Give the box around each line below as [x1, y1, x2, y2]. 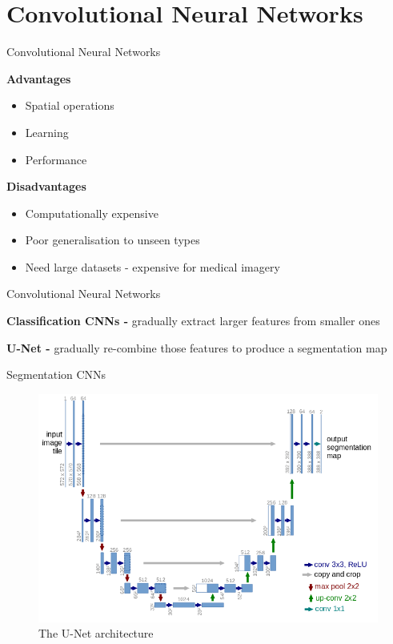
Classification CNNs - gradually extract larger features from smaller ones [6, 312, 380, 329]
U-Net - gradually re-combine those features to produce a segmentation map [6, 339, 387, 356]
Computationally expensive [25, 204, 158, 221]
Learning [25, 123, 69, 140]
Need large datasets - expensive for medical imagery [25, 258, 280, 275]
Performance [25, 151, 87, 167]
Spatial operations [25, 97, 114, 114]
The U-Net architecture [38, 625, 154, 642]
